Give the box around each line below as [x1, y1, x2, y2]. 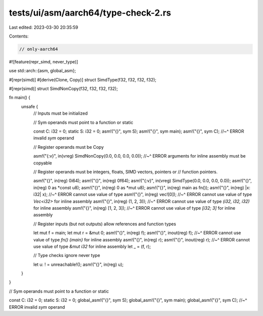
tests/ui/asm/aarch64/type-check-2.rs [9, 7, 171, 18]
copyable [33, 160, 52, 166]
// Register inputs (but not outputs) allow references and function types [33, 221, 176, 227]
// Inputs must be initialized [33, 110, 88, 117]
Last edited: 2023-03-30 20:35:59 [9, 24, 78, 30]
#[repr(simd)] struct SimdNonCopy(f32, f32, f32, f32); [9, 86, 118, 92]
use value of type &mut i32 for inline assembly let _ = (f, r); [33, 243, 151, 249]
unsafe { [21, 103, 38, 109]
